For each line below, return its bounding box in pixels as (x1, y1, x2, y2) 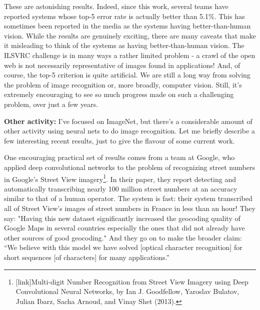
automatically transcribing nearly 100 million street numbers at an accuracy (4, 183, 237, 193)
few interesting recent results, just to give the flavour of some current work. (4, 135, 235, 145)
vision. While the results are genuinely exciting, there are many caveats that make (4, 30, 256, 40)
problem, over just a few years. (4, 98, 98, 109)
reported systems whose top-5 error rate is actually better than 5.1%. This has (4, 10, 245, 21)
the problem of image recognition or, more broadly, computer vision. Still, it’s (4, 79, 242, 89)
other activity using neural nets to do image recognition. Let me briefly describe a (4, 125, 255, 136)
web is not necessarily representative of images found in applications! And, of (4, 59, 240, 70)
